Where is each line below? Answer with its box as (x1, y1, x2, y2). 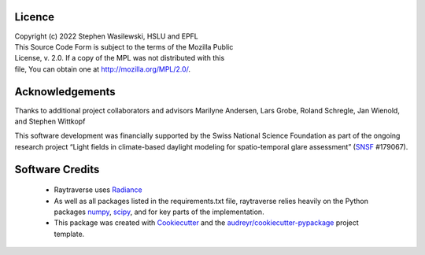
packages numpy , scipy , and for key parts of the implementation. (54, 207, 264, 216)
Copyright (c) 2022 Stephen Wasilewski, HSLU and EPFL (14, 31, 198, 41)
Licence (14, 10, 55, 24)
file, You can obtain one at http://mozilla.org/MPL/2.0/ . (14, 64, 191, 74)
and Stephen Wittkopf (14, 116, 86, 126)
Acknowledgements (14, 85, 116, 98)
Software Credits (14, 162, 100, 176)
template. (54, 229, 85, 238)
